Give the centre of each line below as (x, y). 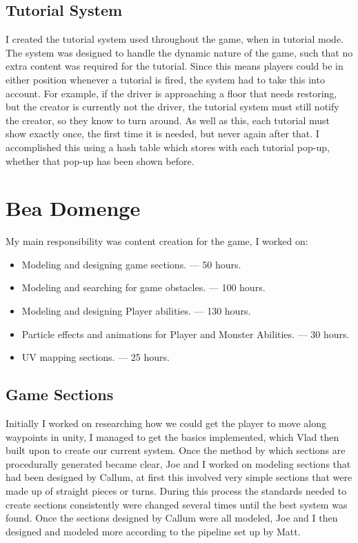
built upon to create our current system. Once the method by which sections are (176, 450)
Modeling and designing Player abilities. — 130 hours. (136, 311)
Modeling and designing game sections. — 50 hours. (131, 264)
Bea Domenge (73, 208)
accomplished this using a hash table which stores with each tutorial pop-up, (168, 147)
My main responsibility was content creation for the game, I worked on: (157, 241)
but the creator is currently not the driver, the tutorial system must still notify (172, 107)
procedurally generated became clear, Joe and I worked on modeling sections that (178, 463)
